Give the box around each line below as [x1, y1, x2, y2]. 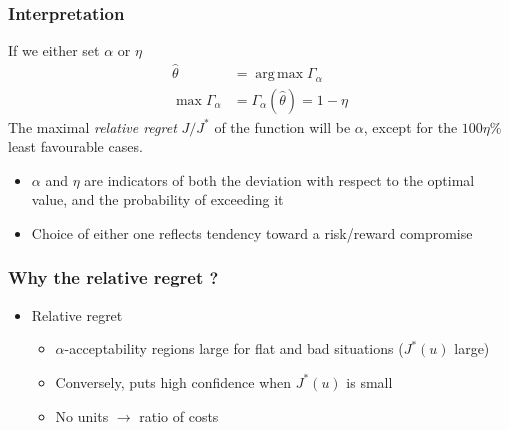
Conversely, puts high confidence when [55, 371, 292, 392]
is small [346, 371, 393, 392]
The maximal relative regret [8, 116, 177, 137]
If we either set [8, 40, 100, 61]
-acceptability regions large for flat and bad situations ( [64, 338, 404, 359]
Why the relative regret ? [8, 265, 219, 290]
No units [55, 405, 109, 426]
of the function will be [214, 116, 351, 137]
